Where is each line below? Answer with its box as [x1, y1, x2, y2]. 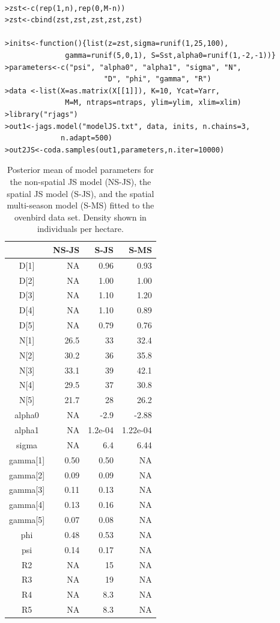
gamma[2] [9, 468, 45, 481]
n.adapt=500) [61, 134, 112, 143]
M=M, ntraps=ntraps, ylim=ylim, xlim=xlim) [65, 98, 242, 107]
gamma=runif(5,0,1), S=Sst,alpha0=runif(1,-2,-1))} [65, 51, 276, 60]
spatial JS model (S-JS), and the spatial [7, 187, 154, 199]
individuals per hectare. [37, 222, 124, 235]
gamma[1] [9, 453, 45, 466]
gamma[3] [9, 483, 45, 496]
